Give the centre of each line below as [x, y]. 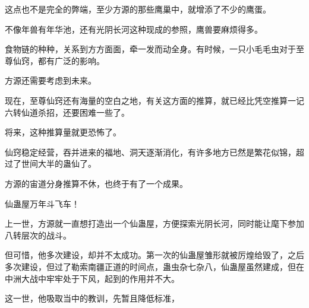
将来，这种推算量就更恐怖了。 [63, 132]
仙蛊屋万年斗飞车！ [42, 203]
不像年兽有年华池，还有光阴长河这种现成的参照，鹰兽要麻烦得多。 [134, 29]
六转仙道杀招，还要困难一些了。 [67, 112]
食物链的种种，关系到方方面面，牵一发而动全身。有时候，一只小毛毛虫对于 [150, 49]
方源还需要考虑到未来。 [51, 80]
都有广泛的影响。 [71, 60]
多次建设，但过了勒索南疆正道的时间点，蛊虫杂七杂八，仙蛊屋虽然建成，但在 [154, 266]
